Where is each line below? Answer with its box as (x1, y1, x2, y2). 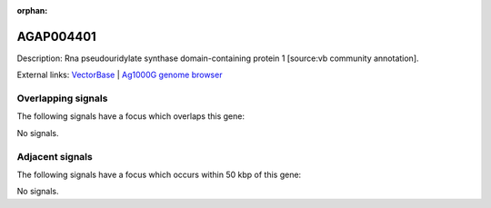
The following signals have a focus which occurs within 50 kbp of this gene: (16, 169, 302, 180)
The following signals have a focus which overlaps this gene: (16, 111, 245, 122)
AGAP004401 (16, 28, 97, 45)
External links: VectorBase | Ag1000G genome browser (16, 69, 223, 81)
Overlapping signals (16, 92, 108, 104)
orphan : (16, 5, 48, 15)
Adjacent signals (16, 150, 93, 163)
